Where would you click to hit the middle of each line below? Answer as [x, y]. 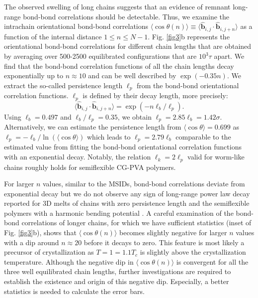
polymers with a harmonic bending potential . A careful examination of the [119, 213]
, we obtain [134, 116]
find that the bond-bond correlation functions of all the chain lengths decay [119, 66]
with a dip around [32, 242]
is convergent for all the [212, 261]
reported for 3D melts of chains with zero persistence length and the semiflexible [127, 203]
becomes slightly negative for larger [173, 232]
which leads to [109, 137]
